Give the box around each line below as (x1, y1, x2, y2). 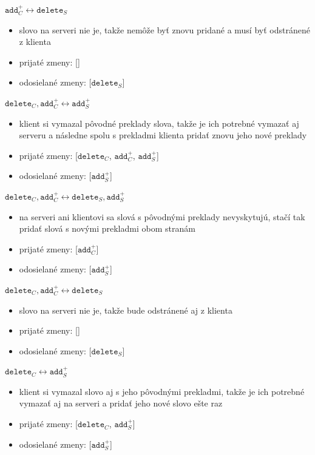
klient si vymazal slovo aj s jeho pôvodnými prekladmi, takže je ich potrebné (19, 385, 305, 397)
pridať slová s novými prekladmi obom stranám (19, 222, 195, 235)
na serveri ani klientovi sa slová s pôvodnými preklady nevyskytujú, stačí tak (19, 210, 305, 223)
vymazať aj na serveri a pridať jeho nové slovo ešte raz (19, 397, 223, 409)
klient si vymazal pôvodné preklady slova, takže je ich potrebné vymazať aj (19, 116, 299, 129)
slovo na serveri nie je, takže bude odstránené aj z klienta (19, 303, 232, 316)
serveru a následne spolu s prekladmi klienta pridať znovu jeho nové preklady (19, 129, 307, 141)
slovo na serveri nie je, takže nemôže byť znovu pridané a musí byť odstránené (19, 23, 310, 36)
